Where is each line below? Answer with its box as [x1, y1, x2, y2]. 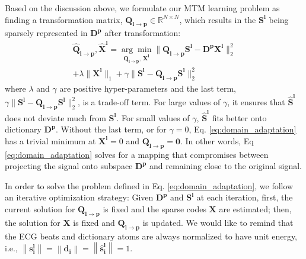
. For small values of [116, 111, 190, 124]
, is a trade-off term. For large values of [77, 96, 221, 108]
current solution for [5, 202, 75, 215]
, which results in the [179, 13, 256, 25]
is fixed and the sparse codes [103, 202, 206, 215]
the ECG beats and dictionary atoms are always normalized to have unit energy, [5, 229, 298, 242]
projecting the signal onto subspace [5, 160, 133, 172]
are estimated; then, [219, 202, 292, 215]
